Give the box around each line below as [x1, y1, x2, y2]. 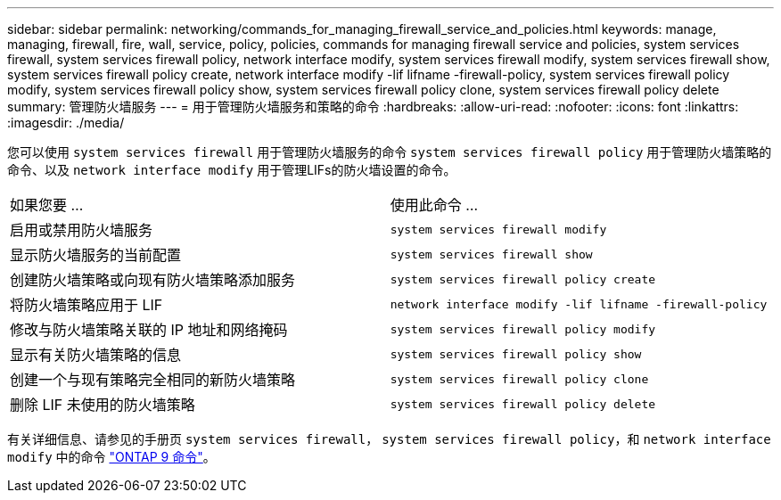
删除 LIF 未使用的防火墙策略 [10, 396, 195, 414]
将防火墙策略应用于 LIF [10, 296, 163, 314]
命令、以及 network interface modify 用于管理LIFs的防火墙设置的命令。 [7, 162, 456, 177]
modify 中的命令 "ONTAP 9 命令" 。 [7, 449, 216, 464]
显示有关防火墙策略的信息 [10, 346, 182, 364]
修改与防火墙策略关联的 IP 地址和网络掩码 [10, 321, 288, 339]
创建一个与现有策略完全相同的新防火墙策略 [10, 371, 296, 389]
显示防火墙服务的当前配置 [10, 246, 182, 264]
